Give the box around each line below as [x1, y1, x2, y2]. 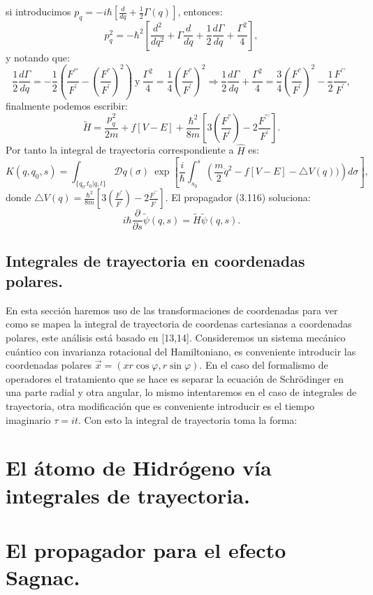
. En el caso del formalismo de [199, 358, 328, 372]
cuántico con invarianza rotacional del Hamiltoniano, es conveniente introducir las [6, 344, 356, 358]
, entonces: [177, 4, 223, 18]
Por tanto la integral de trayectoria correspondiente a [6, 142, 234, 157]
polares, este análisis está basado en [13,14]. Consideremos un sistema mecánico [6, 330, 346, 344]
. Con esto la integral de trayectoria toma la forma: [78, 412, 298, 427]
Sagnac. [6, 563, 80, 592]
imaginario [6, 412, 51, 427]
